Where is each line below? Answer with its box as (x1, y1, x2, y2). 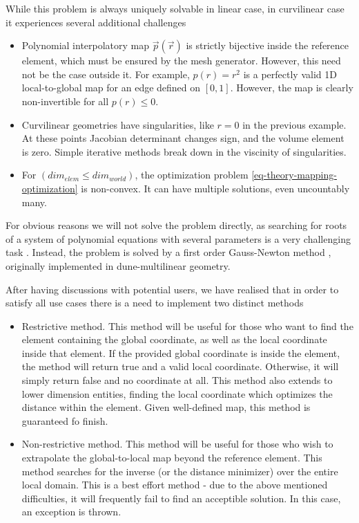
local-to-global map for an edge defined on (21, 80, 201, 95)
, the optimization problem (135, 167, 249, 182)
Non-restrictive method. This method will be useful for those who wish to (21, 437, 333, 451)
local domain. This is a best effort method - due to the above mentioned (21, 477, 328, 492)
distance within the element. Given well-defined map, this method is (21, 400, 311, 414)
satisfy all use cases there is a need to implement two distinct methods (6, 295, 304, 310)
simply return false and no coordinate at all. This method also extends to (21, 373, 333, 387)
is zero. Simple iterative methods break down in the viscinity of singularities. (21, 144, 347, 158)
